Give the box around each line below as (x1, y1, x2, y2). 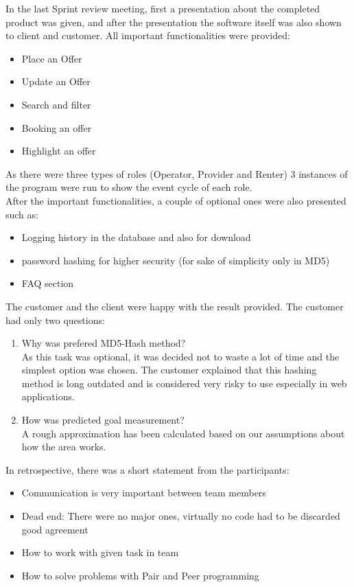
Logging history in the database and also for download (21, 230, 251, 244)
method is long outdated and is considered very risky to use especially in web (21, 376, 347, 390)
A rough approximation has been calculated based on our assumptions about (21, 426, 345, 440)
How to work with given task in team (21, 545, 179, 560)
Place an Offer (21, 51, 82, 65)
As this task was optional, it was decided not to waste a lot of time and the (21, 349, 340, 363)
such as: (5, 207, 38, 221)
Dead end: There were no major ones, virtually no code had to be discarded (21, 509, 340, 523)
